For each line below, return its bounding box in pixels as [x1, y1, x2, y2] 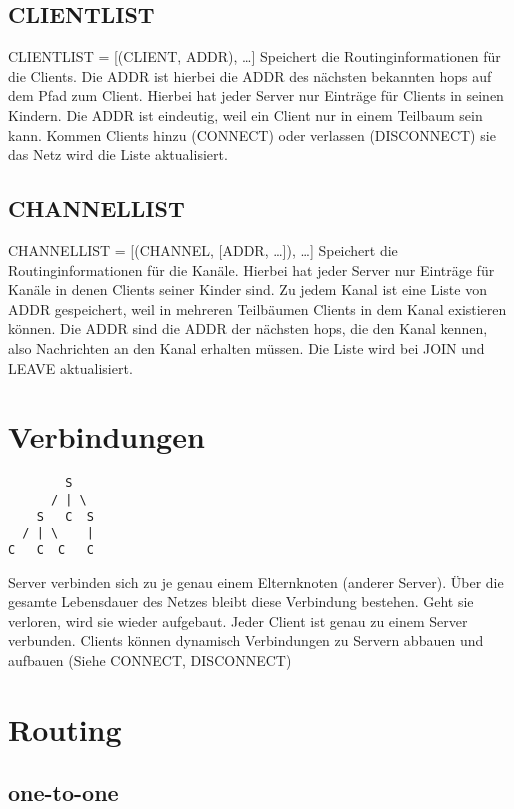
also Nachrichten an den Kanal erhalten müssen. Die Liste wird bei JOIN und [8, 337, 485, 358]
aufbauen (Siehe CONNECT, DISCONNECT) [8, 649, 292, 670]
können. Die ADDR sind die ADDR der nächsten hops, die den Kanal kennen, [8, 318, 488, 339]
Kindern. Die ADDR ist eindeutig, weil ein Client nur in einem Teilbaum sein [8, 104, 483, 125]
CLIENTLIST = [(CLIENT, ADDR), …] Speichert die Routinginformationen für [8, 46, 501, 67]
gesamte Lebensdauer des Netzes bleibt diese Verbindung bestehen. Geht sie [8, 591, 474, 612]
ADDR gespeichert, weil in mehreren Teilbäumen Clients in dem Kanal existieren [8, 298, 507, 319]
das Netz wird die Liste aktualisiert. [8, 144, 228, 165]
